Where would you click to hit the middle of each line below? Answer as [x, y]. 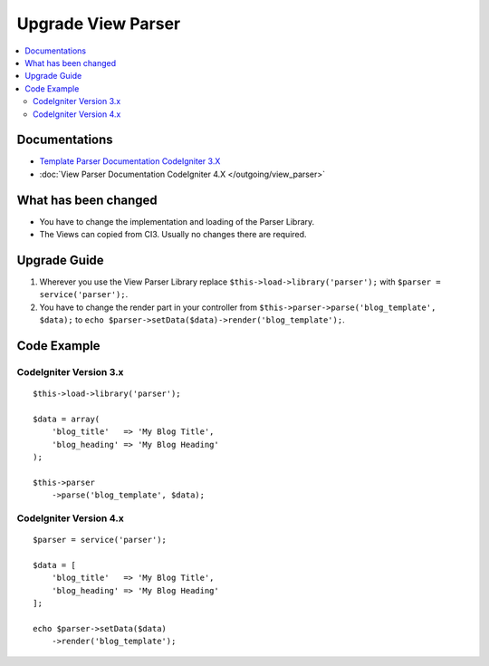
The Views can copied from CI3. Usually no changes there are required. [173, 235]
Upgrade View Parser [99, 24]
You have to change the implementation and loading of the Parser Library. [177, 221]
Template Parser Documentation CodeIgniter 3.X [130, 161]
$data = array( [67, 419]
